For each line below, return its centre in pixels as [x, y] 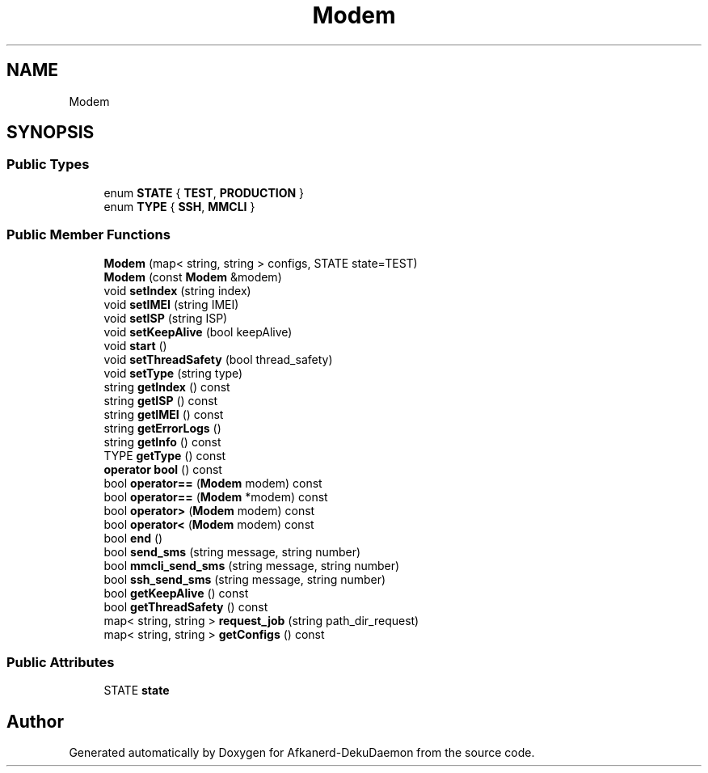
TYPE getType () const [165, 455]
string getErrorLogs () [162, 428]
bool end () [133, 538]
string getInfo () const [162, 441]
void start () [135, 345]
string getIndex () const [167, 386]
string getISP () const [161, 400]
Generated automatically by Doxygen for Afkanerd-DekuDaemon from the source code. [302, 753]
